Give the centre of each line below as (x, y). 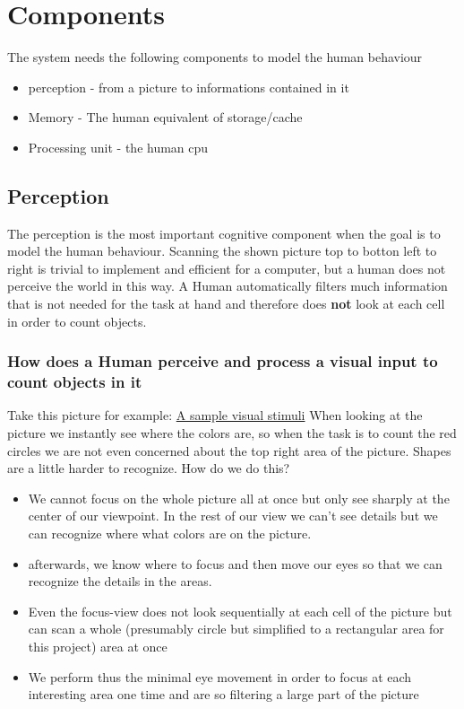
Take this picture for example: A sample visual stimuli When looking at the (215, 415)
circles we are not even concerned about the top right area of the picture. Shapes (229, 450)
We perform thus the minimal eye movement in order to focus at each (220, 676)
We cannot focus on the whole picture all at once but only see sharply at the (239, 498)
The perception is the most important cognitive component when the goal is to (224, 233)
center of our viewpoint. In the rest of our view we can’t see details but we (233, 516)
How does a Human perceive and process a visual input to (223, 361)
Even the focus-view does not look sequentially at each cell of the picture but (240, 611)
